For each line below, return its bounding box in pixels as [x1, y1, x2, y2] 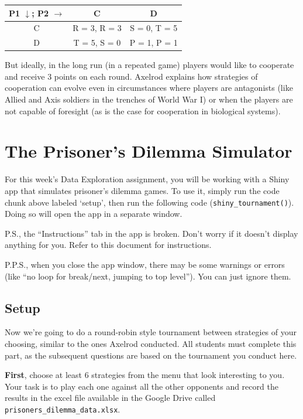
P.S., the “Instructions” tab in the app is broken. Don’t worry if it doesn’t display [5, 227, 298, 239]
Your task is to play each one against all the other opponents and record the [5, 380, 278, 392]
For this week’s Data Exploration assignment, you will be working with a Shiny [5, 173, 290, 185]
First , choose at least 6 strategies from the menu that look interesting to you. [5, 369, 285, 381]
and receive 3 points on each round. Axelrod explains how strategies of [5, 70, 258, 82]
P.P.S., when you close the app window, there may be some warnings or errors [5, 258, 285, 270]
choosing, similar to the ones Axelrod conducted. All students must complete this [5, 337, 297, 349]
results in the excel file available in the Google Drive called [5, 391, 216, 404]
